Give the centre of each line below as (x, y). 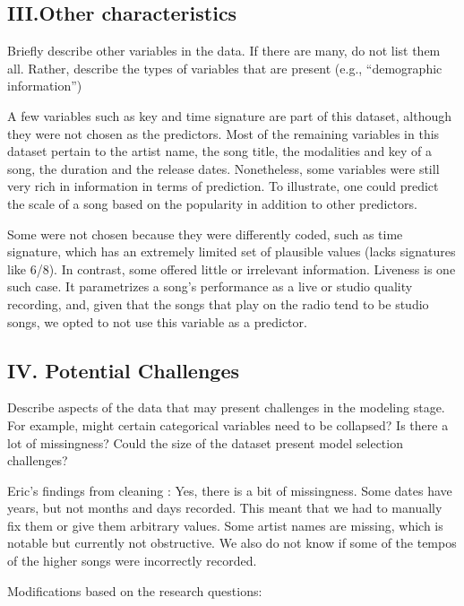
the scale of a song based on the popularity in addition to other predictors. (212, 203)
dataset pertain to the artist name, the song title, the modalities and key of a (220, 151)
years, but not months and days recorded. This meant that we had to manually (225, 508)
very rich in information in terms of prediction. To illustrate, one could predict (223, 186)
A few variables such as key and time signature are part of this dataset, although (230, 115)
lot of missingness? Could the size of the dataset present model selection (205, 442)
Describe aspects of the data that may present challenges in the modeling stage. (226, 407)
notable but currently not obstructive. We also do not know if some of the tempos (232, 543)
